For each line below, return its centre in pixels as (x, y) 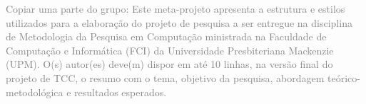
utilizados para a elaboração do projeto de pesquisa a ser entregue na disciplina (179, 22)
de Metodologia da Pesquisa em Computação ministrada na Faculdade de (166, 36)
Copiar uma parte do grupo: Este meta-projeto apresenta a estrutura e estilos (176, 8)
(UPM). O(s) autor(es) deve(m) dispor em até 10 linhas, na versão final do (169, 64)
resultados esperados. (121, 92)
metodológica (35, 92)
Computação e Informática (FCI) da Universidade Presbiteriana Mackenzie (170, 50)
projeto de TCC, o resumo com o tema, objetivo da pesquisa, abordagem (165, 77)
